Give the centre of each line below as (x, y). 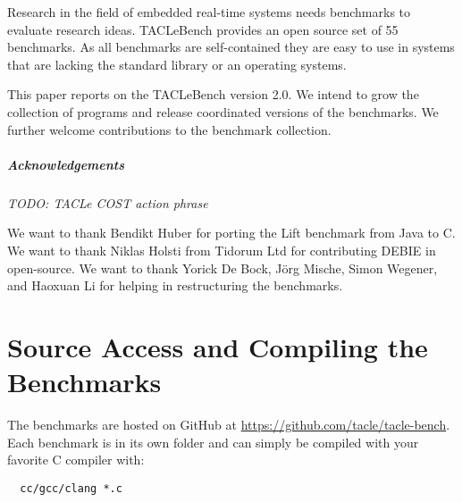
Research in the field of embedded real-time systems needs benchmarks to (209, 12)
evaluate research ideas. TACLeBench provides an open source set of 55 (203, 29)
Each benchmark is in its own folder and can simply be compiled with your (213, 442)
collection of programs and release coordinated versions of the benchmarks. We (223, 111)
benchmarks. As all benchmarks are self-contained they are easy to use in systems (231, 47)
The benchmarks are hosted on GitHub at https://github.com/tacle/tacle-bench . (229, 424)
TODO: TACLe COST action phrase (108, 202)
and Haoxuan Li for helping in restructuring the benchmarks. (175, 285)
